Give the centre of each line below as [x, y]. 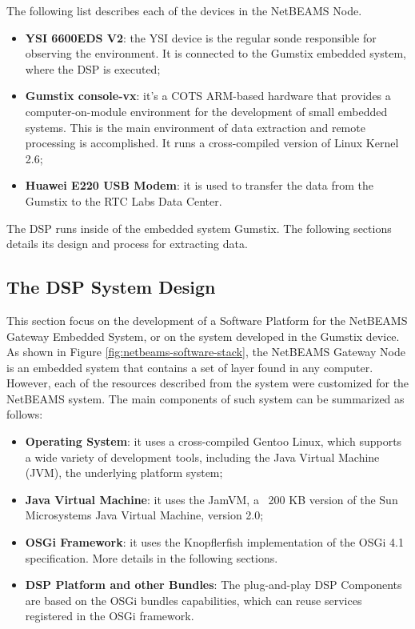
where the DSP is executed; [93, 68]
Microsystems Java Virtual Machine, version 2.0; [144, 515]
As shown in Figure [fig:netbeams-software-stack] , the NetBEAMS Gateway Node [206, 352]
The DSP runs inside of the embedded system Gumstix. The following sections [199, 228]
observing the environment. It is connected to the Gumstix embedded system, [215, 53]
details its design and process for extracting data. [127, 244]
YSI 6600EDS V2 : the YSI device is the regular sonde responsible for [201, 37]
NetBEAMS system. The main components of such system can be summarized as [206, 398]
